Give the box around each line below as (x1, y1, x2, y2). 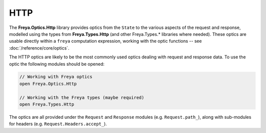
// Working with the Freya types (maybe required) (19, 95, 145, 100)
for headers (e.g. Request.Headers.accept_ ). (9, 121, 107, 127)
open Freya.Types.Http (19, 102, 74, 107)
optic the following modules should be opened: (9, 61, 105, 67)
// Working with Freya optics (19, 74, 93, 80)
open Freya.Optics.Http (19, 81, 77, 86)
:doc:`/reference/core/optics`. (9, 45, 69, 51)
